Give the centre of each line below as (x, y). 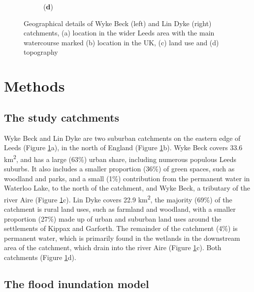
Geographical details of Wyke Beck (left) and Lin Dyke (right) (118, 23)
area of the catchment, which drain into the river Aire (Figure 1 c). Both (113, 247)
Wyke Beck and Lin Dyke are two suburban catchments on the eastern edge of (122, 138)
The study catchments (62, 117)
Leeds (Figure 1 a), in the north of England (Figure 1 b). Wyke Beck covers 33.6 (123, 147)
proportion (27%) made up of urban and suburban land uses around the (113, 218)
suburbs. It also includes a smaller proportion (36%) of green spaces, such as (119, 168)
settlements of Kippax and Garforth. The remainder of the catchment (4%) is (121, 228)
